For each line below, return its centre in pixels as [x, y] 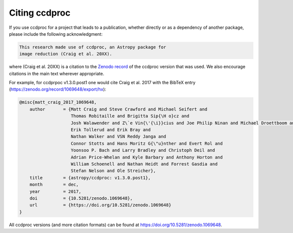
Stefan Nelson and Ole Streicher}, [114, 171]
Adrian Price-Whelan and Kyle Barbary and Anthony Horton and [147, 157]
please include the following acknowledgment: [56, 34]
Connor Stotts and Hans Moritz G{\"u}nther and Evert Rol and [147, 143]
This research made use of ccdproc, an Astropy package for [93, 47]
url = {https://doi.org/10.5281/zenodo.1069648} [100, 205]
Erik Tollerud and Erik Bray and [111, 130]
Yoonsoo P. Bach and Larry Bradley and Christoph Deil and [143, 150]
